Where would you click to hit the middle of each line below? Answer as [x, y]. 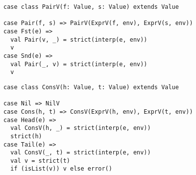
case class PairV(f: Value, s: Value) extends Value [91, 7]
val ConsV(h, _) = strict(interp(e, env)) [81, 128]
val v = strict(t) [40, 161]
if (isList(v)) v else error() [61, 169]
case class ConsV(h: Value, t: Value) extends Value [91, 87]
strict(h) [26, 136]
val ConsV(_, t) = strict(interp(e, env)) [81, 153]
